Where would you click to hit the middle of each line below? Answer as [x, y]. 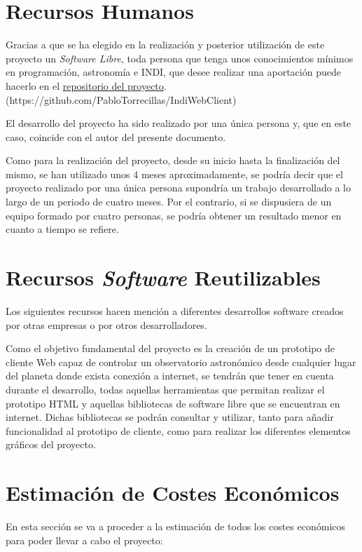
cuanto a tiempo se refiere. [62, 229]
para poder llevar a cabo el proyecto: [84, 540]
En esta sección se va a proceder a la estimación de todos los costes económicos [176, 526]
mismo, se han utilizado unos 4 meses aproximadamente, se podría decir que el [174, 174]
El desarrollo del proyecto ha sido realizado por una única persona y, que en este [179, 123]
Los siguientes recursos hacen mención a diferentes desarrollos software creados [175, 310]
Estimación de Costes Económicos [173, 493]
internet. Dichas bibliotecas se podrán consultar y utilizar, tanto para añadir [170, 417]
